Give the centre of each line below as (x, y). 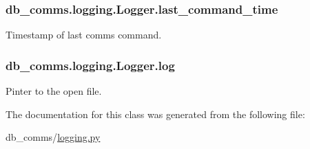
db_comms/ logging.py (53, 137)
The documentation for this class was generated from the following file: (155, 114)
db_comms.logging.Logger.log (90, 65)
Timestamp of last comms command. (84, 35)
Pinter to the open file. (54, 91)
